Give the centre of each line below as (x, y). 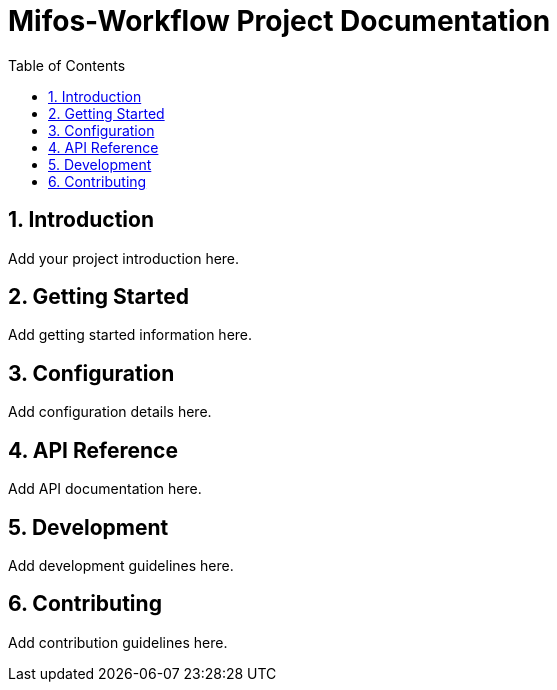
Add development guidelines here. (121, 565)
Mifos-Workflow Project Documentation (279, 21)
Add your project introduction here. (124, 258)
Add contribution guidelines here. (118, 642)
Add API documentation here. (105, 489)
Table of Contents (67, 65)
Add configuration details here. (110, 412)
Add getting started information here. (130, 335)
